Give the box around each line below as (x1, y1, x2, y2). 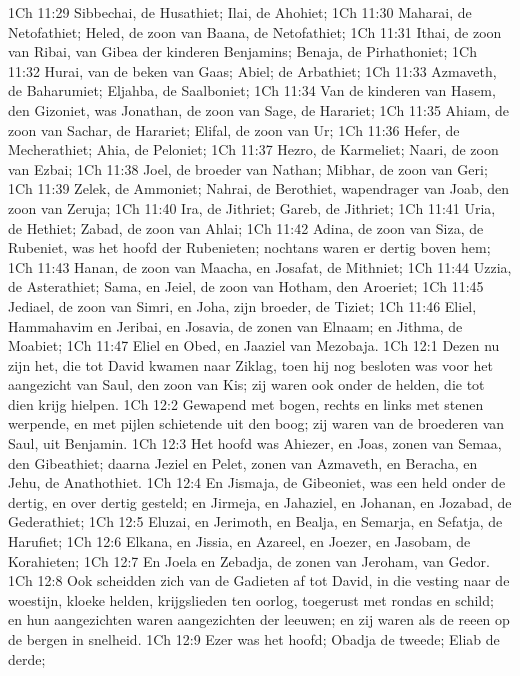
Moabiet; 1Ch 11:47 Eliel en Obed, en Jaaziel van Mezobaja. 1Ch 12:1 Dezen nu (8, 335, 500, 356)
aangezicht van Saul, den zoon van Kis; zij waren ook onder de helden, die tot (8, 374, 485, 395)
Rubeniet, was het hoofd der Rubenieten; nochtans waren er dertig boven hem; (8, 237, 491, 258)
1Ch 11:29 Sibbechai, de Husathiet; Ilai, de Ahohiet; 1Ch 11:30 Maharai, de (8, 2, 472, 22)
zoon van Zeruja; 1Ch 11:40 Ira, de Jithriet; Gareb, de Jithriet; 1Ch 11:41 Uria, (8, 197, 496, 218)
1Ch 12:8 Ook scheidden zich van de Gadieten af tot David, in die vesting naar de (8, 570, 510, 591)
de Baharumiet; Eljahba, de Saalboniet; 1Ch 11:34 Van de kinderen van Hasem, (8, 80, 496, 101)
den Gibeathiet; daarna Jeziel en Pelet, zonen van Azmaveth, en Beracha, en (8, 452, 478, 473)
